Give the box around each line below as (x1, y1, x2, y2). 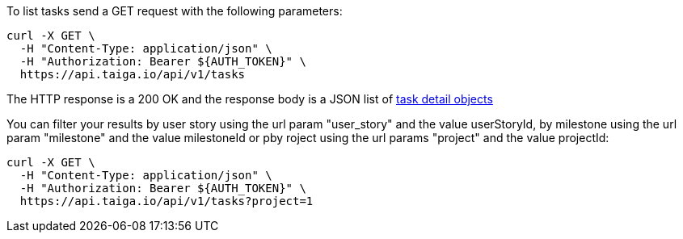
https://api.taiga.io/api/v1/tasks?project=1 (19, 195, 314, 208)
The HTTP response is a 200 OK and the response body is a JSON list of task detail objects (6, 92, 493, 106)
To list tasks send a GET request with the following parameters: (6, 4, 343, 18)
